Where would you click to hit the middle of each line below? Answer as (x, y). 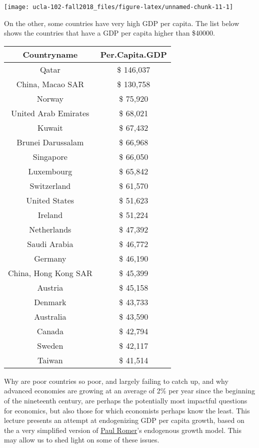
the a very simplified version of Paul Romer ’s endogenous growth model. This (123, 430)
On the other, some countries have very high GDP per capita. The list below (122, 23)
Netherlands (50, 229)
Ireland (50, 214)
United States (50, 200)
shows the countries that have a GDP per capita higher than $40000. (110, 33)
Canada (50, 331)
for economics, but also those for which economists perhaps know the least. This (127, 410)
